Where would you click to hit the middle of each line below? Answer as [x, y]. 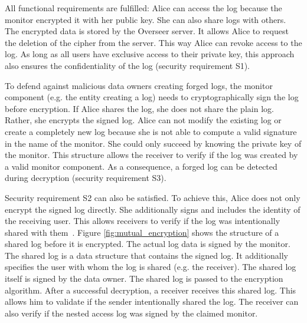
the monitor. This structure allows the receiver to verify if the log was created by [151, 155]
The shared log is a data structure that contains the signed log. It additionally [147, 255]
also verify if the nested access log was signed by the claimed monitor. [131, 313]
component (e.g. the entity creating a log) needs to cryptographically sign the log [152, 97]
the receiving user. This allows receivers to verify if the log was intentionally [143, 221]
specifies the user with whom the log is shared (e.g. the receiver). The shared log [151, 267]
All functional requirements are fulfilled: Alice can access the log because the [143, 8]
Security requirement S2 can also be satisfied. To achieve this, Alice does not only [153, 197]
